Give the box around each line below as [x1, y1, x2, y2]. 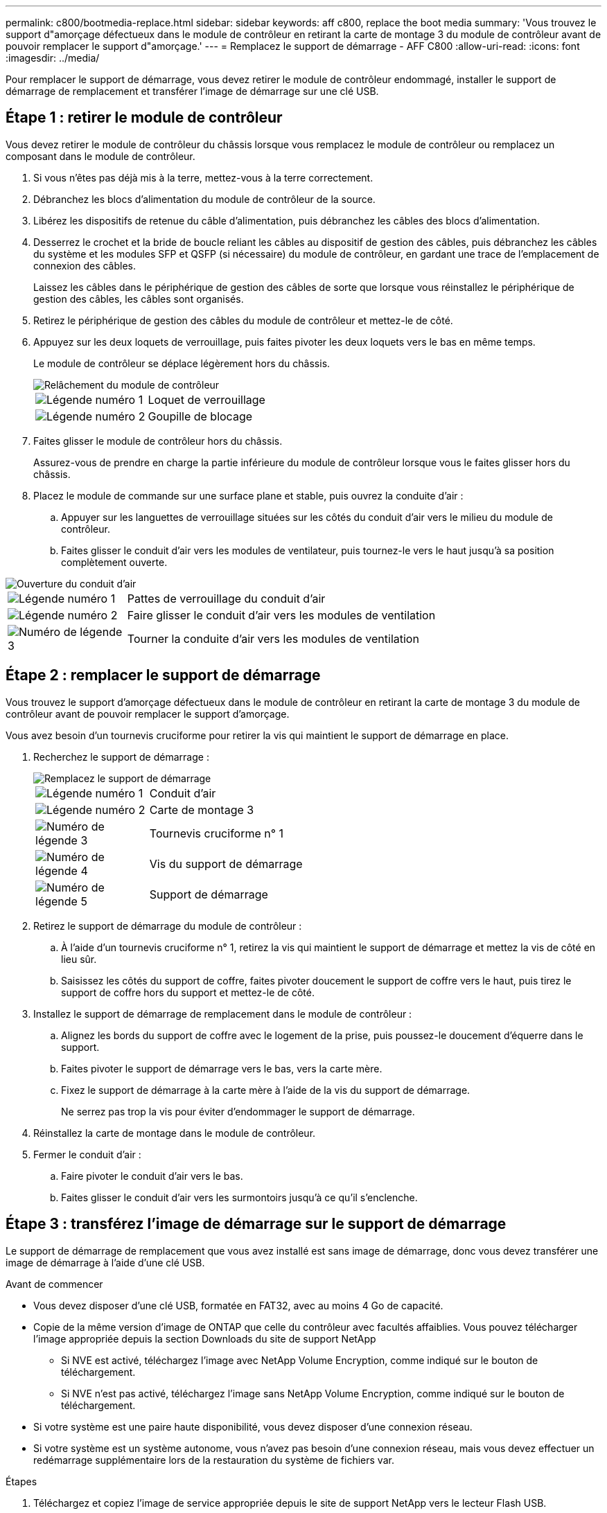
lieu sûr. [61, 953, 97, 965]
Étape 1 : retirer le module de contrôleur [6, 109, 283, 127]
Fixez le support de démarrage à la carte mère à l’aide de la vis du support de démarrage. [61, 1083, 470, 1096]
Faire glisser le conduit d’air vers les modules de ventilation [127, 608, 436, 622]
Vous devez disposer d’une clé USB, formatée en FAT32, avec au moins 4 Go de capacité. [33, 1299, 443, 1311]
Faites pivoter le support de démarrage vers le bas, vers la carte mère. [61, 1062, 382, 1074]
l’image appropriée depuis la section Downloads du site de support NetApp [33, 1332, 376, 1345]
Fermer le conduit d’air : [33, 1148, 141, 1160]
